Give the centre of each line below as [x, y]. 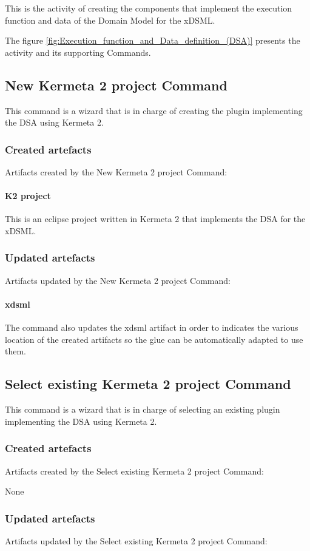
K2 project [28, 196]
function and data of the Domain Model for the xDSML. [110, 20]
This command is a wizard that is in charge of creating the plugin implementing [154, 110]
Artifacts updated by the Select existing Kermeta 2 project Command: [136, 540]
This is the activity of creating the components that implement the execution [149, 8]
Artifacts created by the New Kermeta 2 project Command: [116, 171]
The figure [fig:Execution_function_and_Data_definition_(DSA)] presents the [153, 40]
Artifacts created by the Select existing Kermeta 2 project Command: [134, 471]
